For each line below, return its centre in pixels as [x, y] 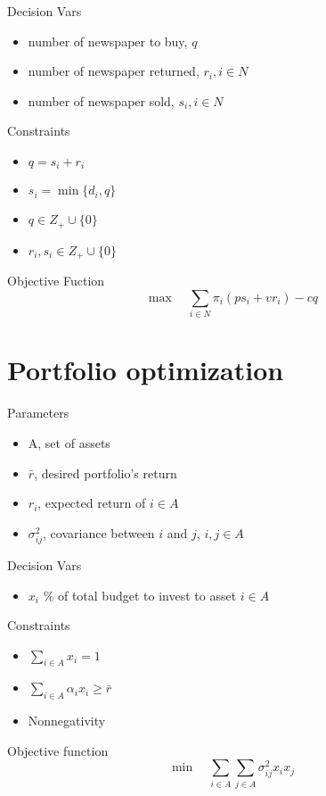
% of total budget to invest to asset [140, 595]
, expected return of [92, 503]
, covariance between [99, 532]
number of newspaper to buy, [108, 41]
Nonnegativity [67, 721]
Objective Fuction [56, 281]
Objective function [58, 750]
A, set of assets [69, 442]
